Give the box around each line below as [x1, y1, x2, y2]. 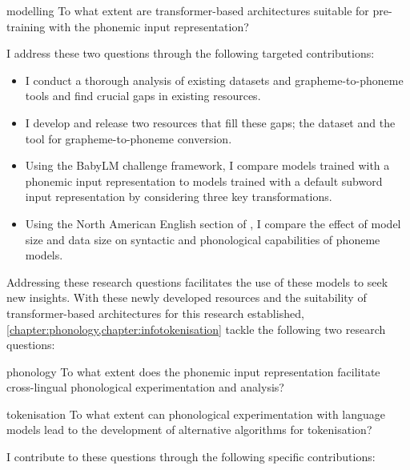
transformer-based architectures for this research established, [6, 304, 304, 321]
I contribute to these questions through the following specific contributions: [6, 448, 376, 465]
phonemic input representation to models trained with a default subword [25, 172, 383, 189]
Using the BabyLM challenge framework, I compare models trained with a [25, 157, 390, 174]
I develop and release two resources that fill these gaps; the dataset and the [25, 114, 396, 131]
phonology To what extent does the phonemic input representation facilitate [6, 363, 380, 380]
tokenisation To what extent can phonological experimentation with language [6, 405, 386, 422]
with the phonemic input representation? [48, 18, 249, 34]
